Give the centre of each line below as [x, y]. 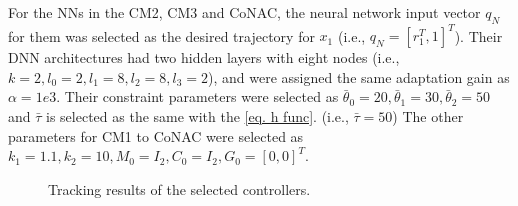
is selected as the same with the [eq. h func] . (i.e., [197, 116]
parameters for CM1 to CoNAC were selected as [156, 135]
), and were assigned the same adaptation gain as [359, 76]
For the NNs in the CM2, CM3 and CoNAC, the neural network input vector [244, 12]
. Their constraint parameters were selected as [197, 96]
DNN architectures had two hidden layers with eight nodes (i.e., [204, 57]
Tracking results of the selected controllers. [179, 188]
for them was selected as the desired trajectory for [161, 35]
